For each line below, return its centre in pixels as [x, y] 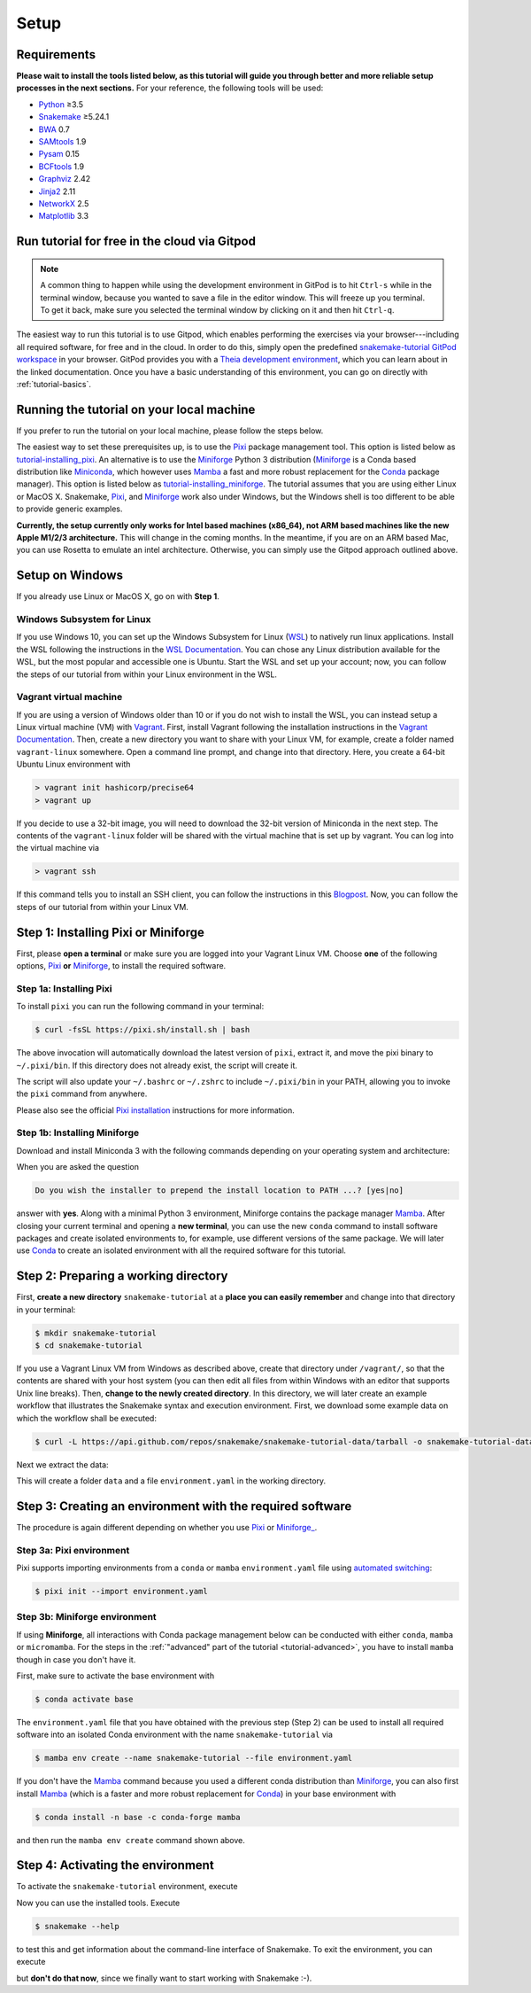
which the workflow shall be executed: [86, 1418]
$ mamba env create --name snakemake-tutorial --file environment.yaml [194, 1758]
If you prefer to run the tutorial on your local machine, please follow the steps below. [170, 431]
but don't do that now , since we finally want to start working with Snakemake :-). [164, 1978]
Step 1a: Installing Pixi [64, 988]
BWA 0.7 [54, 129]
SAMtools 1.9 [62, 142]
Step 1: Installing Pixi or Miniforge [111, 932]
